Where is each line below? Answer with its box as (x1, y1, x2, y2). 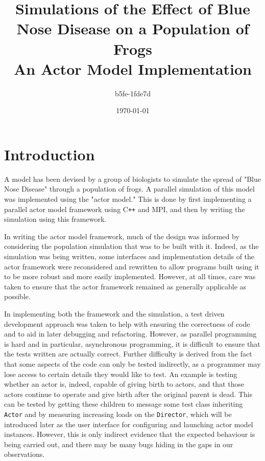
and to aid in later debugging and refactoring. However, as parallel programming (4, 328, 257, 339)
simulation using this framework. (4, 214, 107, 224)
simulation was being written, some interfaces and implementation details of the (4, 251, 255, 262)
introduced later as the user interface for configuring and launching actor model (4, 418, 253, 429)
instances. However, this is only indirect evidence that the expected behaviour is (4, 429, 255, 439)
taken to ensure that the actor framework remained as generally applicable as (4, 281, 247, 291)
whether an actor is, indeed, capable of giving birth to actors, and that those (4, 379, 245, 389)
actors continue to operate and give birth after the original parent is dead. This (4, 388, 253, 399)
